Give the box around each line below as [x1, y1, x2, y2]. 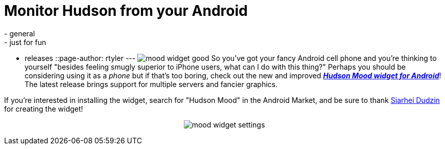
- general [4, 29, 35, 38]
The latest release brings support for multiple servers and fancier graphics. [25, 79, 278, 89]
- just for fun [4, 37, 47, 47]
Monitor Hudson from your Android [4, 2, 248, 19]
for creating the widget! [4, 104, 83, 113]
